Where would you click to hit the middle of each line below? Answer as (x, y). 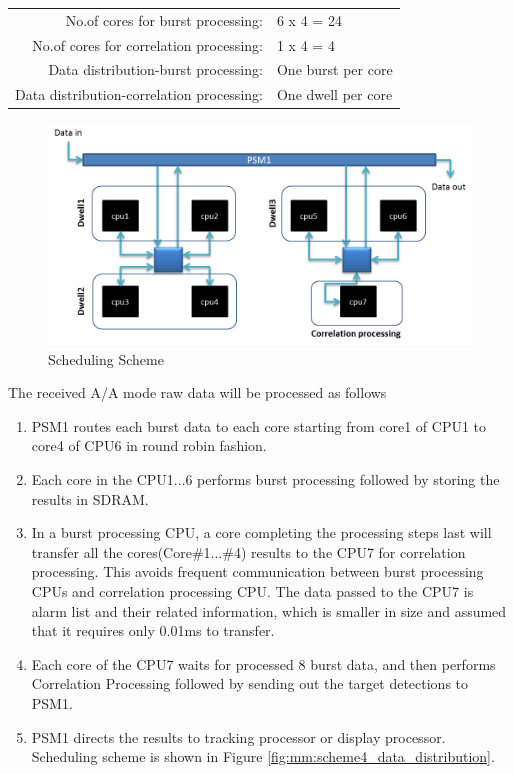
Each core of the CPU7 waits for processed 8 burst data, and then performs (263, 663)
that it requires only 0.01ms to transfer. (153, 630)
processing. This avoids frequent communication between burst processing (257, 571)
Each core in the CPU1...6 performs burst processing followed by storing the (265, 478)
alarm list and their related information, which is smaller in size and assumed (269, 610)
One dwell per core (334, 94)
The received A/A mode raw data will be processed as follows (197, 392)
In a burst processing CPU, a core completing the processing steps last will (261, 532)
